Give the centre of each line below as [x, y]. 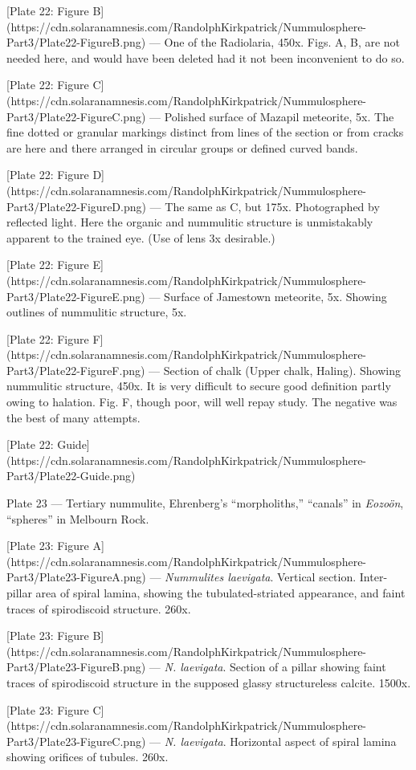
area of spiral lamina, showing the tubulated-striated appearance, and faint [220, 593]
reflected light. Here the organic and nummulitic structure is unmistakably [190, 222]
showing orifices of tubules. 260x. [88, 757]
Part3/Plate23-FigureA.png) [76, 577]
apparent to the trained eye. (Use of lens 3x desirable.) [141, 237]
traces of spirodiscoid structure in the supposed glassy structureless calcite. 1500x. [209, 682]
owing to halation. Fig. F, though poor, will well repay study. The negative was [202, 402]
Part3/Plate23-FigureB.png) [76, 667]
